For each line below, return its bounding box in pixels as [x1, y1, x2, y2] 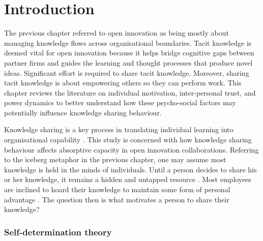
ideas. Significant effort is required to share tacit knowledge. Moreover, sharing [4, 67, 249, 78]
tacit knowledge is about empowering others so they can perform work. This [4, 77, 242, 88]
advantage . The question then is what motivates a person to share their [4, 194, 229, 204]
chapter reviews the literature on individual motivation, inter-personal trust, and [4, 87, 256, 98]
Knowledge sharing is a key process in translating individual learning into [4, 124, 233, 135]
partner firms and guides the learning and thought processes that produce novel [4, 57, 253, 68]
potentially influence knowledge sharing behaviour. [4, 107, 162, 117]
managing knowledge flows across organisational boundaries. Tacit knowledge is [4, 37, 252, 48]
